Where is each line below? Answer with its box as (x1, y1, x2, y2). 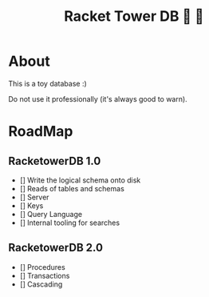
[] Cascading (19, 279, 63, 289)
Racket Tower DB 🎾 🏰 (63, 7, 205, 26)
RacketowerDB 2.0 (8, 241, 104, 255)
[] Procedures (19, 262, 65, 271)
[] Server (19, 192, 49, 202)
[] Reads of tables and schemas (19, 183, 125, 193)
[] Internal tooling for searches (19, 218, 120, 227)
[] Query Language (19, 209, 82, 219)
